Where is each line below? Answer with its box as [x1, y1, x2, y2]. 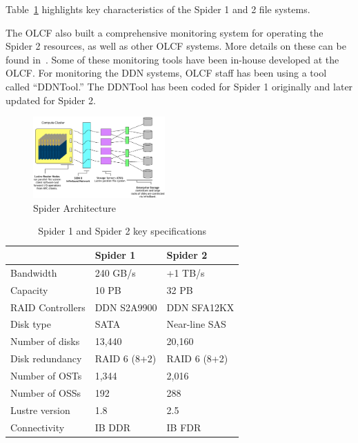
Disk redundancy [10, 351, 82, 366]
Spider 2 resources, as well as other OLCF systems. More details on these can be [6, 39, 346, 53]
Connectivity [10, 420, 65, 434]
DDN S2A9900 [95, 299, 157, 314]
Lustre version [10, 402, 70, 417]
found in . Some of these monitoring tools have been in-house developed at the [6, 52, 339, 66]
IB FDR [166, 420, 201, 434]
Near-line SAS [166, 317, 226, 331]
